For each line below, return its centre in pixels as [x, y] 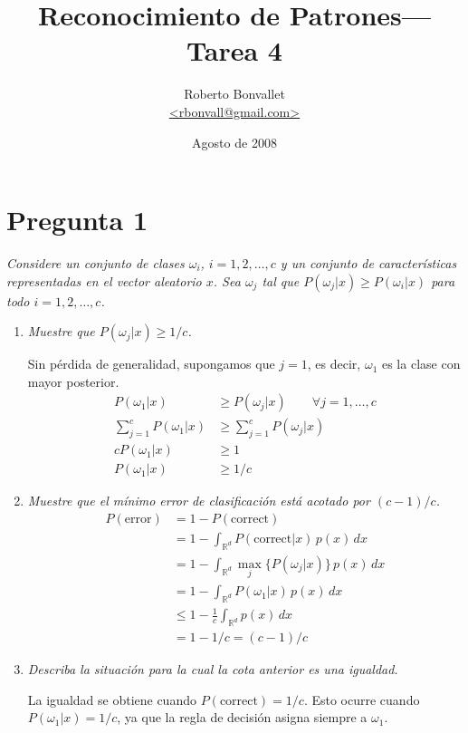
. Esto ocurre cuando [362, 699]
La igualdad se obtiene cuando [112, 699]
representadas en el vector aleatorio [104, 280]
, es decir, [334, 364]
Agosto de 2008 [234, 142]
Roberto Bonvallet [234, 94]
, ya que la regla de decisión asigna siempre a [242, 717]
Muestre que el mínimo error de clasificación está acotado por [199, 501]
